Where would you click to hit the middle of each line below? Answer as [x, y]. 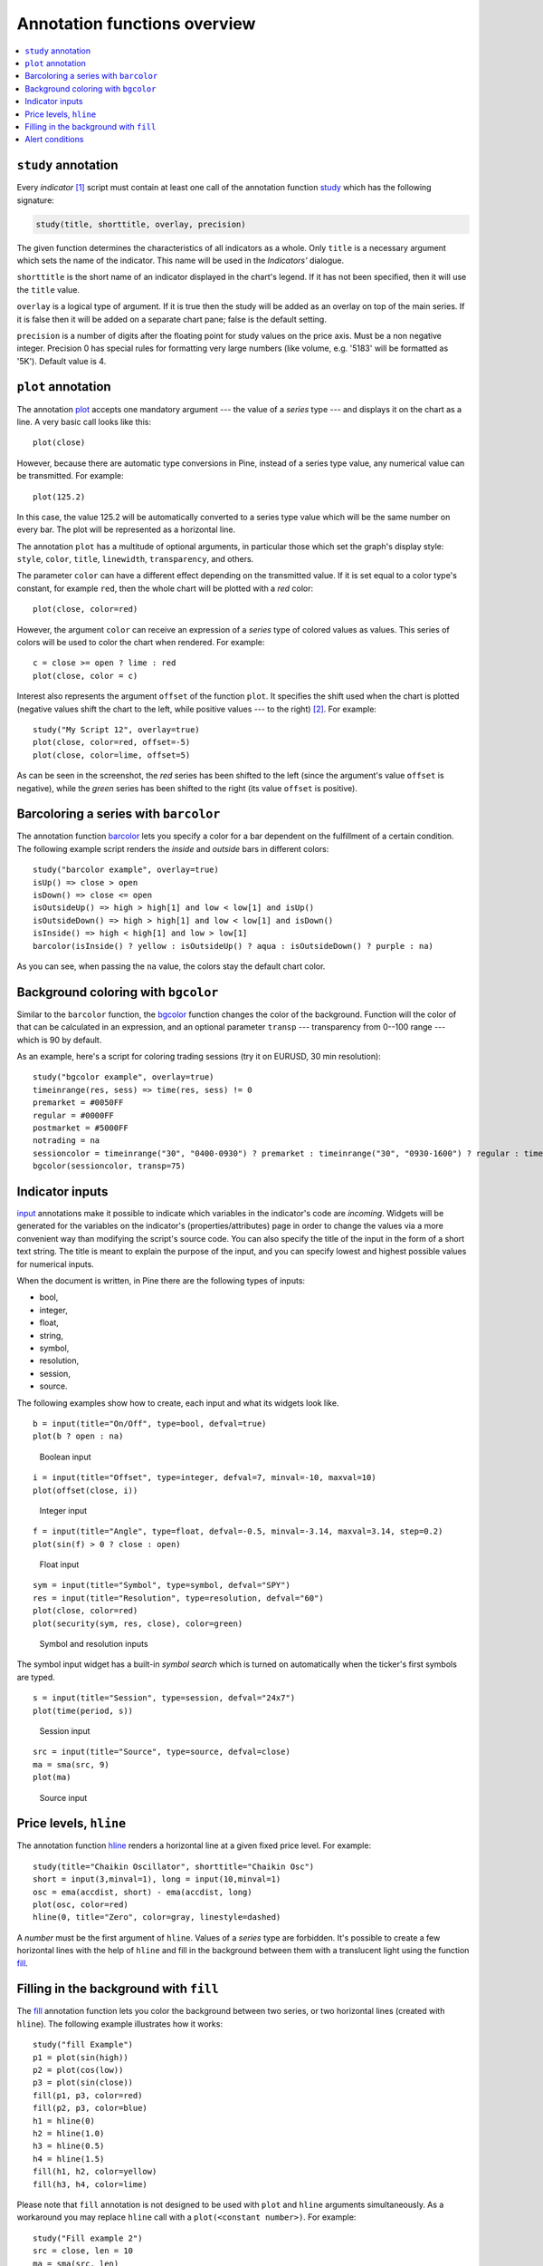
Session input [65, 1730]
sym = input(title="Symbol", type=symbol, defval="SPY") [162, 1585]
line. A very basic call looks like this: [84, 421]
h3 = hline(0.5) [69, 2146]
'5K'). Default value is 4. [62, 361]
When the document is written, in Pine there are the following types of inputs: [161, 1281]
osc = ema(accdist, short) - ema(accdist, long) [143, 1892]
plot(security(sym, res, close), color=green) [138, 1623]
